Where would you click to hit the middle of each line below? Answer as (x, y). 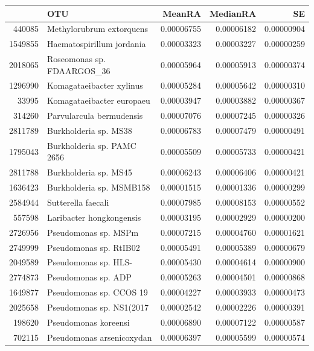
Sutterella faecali (78, 202)
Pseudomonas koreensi (88, 322)
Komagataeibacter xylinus (95, 85)
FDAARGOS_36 (79, 70)
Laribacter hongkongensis (94, 217)
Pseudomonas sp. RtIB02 (94, 247)
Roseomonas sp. (76, 59)
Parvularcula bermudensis (95, 115)
